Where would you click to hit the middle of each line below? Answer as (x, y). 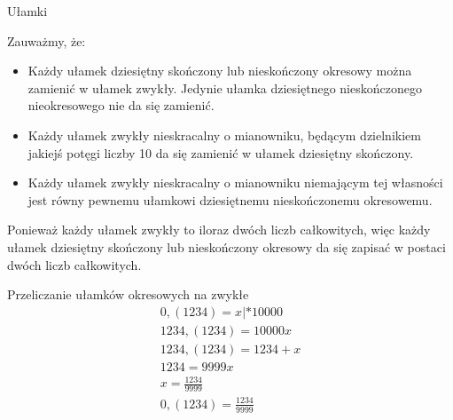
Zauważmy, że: (47, 40)
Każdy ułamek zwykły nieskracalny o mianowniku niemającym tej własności (235, 182)
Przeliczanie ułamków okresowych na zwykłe (128, 294)
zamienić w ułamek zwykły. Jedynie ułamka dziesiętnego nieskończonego (225, 87)
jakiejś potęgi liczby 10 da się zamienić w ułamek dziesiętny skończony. (221, 152)
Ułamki (27, 11)
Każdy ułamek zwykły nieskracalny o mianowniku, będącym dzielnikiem (224, 135)
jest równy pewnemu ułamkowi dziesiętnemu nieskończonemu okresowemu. (230, 199)
